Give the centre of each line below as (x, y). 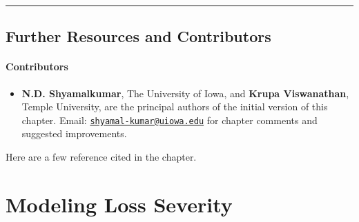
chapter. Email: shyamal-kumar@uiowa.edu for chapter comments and (169, 120)
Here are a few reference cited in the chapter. (101, 157)
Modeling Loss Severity (119, 204)
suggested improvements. (74, 133)
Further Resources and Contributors (138, 36)
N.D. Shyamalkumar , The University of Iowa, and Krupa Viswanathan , (185, 93)
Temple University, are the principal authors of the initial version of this (175, 107)
